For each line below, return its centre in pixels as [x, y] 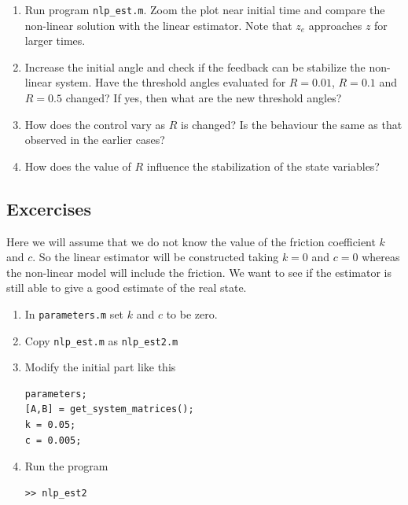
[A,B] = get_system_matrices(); [109, 409]
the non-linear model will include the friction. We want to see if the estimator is [199, 272]
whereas [381, 257]
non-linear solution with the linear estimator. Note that [158, 25]
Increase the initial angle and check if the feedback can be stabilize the [195, 66]
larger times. [55, 41]
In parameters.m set [74, 313]
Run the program [66, 466]
